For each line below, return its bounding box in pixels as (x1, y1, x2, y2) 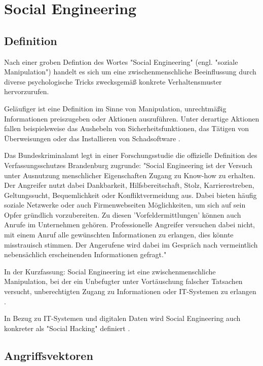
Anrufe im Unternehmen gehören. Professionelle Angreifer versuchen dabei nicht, (4, 219, 255, 230)
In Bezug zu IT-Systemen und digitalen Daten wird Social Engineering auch (4, 313, 241, 323)
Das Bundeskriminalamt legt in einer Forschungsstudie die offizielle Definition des (4, 150, 257, 160)
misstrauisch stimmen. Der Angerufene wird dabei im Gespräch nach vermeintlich (4, 239, 258, 250)
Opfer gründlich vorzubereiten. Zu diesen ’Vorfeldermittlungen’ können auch (4, 209, 241, 220)
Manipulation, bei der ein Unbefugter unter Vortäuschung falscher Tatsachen (4, 276, 243, 287)
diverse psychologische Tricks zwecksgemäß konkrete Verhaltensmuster (4, 76, 222, 87)
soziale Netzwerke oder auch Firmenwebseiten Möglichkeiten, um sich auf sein (4, 199, 246, 210)
